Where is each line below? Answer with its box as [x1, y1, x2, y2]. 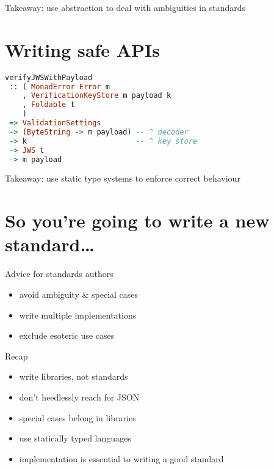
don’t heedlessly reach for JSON [19, 390, 140, 403]
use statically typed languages [19, 432, 131, 445]
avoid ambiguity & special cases [19, 287, 139, 300]
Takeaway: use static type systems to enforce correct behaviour [5, 172, 240, 185]
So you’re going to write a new [5, 208, 270, 233]
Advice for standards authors [5, 267, 114, 280]
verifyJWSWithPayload [5, 73, 93, 82]
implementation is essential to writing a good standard [19, 452, 224, 465]
